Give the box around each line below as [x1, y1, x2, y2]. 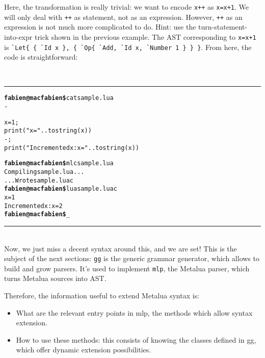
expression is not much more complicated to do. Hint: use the [4, 21, 196, 32]
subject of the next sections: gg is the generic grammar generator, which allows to [4, 253, 259, 264]
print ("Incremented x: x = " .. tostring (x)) [4, 144, 139, 151]
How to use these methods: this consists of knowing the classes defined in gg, [16, 334, 256, 345]
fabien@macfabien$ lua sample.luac [4, 185, 117, 193]
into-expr [4, 31, 33, 42]
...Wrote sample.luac [4, 176, 74, 184]
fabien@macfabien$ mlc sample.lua [4, 160, 114, 167]
